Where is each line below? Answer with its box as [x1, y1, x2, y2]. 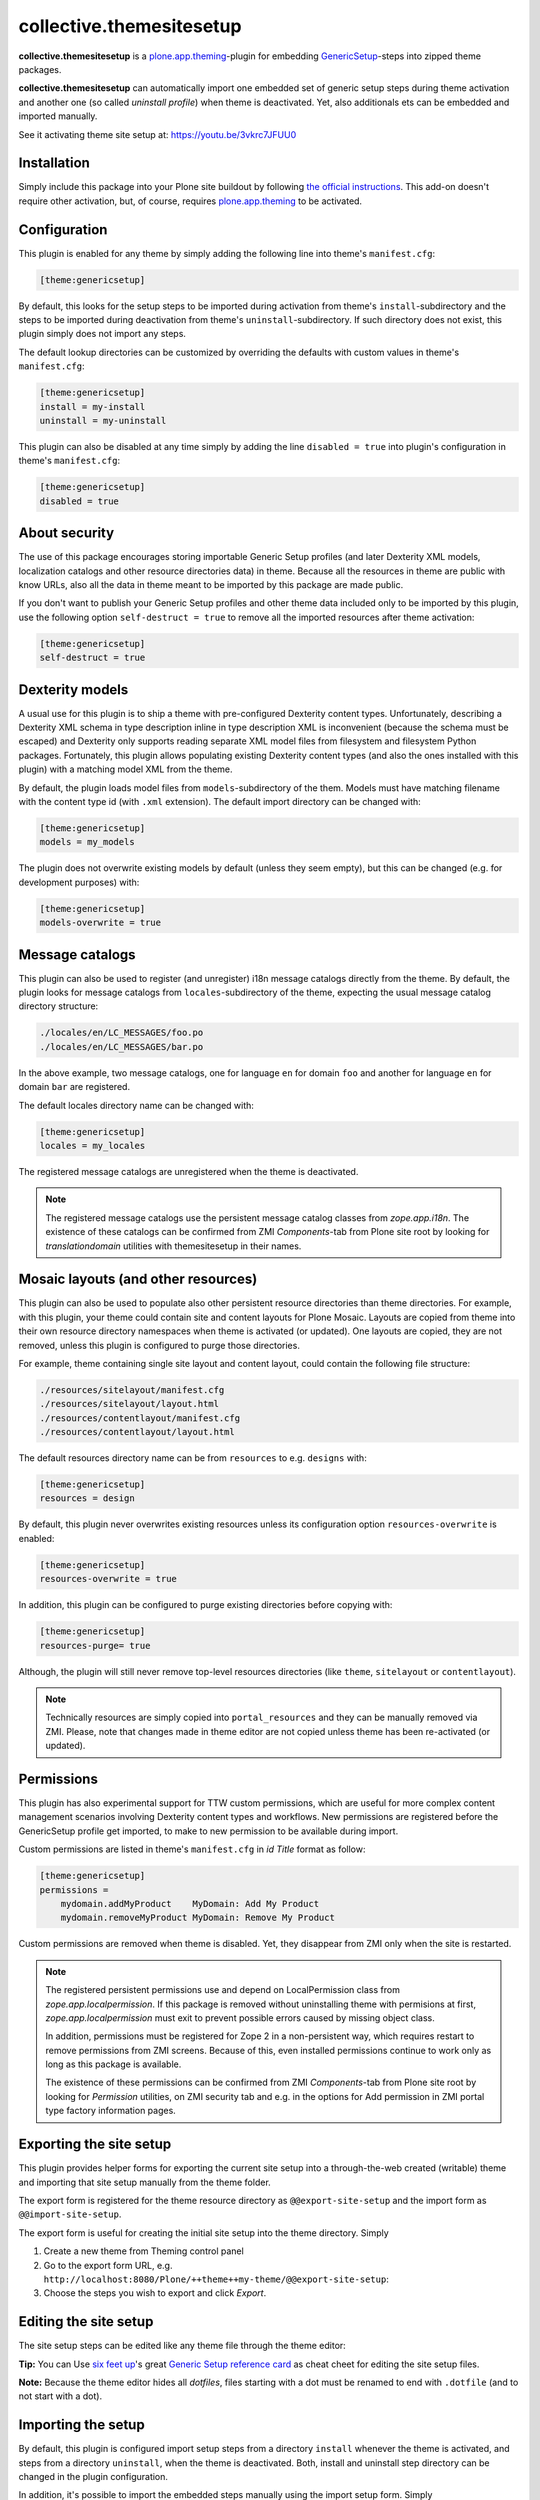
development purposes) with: [18, 876, 140, 888]
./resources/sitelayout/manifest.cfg [39, 1384, 225, 1395]
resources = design [39, 1493, 135, 1504]
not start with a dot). [18, 2390, 103, 2402]
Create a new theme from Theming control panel [43, 2245, 244, 2257]
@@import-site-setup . [18, 2208, 122, 2220]
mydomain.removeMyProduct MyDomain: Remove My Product [60, 1912, 335, 1924]
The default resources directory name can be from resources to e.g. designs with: [18, 1452, 367, 1464]
